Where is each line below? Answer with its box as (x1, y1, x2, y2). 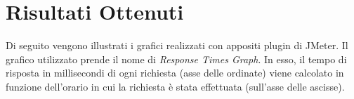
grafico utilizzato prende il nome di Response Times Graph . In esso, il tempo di (6, 51, 347, 66)
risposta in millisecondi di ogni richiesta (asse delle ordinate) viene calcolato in (6, 65, 344, 80)
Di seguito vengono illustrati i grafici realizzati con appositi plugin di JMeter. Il (6, 38, 348, 53)
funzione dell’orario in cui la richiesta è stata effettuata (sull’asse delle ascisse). (6, 79, 345, 93)
